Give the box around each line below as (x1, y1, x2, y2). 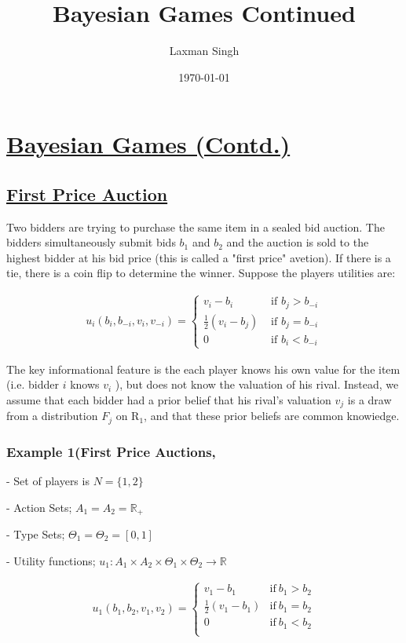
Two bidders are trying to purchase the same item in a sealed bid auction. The (6, 218, 385, 235)
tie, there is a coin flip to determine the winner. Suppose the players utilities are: (6, 265, 396, 281)
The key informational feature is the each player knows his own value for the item (6, 360, 401, 377)
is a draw (347, 391, 392, 407)
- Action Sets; (6, 499, 72, 515)
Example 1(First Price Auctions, (6, 441, 216, 461)
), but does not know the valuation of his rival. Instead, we (115, 376, 399, 393)
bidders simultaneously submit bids (6, 234, 176, 250)
